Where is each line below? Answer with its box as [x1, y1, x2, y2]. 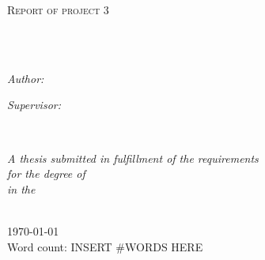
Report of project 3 [7, 2, 109, 17]
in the [7, 180, 36, 197]
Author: [7, 70, 44, 86]
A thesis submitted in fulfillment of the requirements [7, 149, 259, 166]
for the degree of [7, 165, 85, 182]
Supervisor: [7, 96, 61, 113]
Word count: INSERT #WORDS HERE [7, 238, 203, 254]
